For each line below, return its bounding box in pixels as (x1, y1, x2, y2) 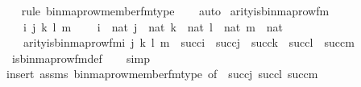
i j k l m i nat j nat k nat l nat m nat (23, 18, 284, 35)
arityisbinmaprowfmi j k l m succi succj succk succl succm (23, 34, 355, 51)
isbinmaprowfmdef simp (11, 49, 150, 66)
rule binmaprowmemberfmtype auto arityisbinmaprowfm (21, 2, 330, 19)
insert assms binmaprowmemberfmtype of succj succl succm (6, 65, 318, 82)
